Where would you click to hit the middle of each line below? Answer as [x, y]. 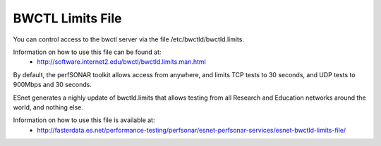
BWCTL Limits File [67, 18]
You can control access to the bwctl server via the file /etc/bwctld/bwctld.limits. [129, 39]
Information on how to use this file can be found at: [87, 52]
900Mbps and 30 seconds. [52, 85]
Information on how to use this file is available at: [84, 120]
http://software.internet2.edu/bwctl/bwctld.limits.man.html [121, 62]
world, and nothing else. [48, 107]
